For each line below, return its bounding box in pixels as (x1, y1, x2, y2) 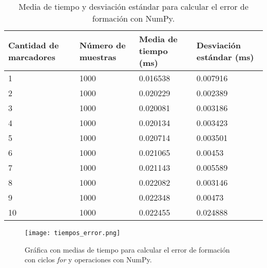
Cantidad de (8, 39, 59, 51)
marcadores (8, 50, 55, 63)
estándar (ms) (196, 50, 254, 63)
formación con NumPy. (92, 12, 175, 24)
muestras (79, 50, 117, 63)
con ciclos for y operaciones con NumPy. (25, 254, 152, 265)
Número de (79, 39, 126, 51)
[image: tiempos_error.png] (25, 229, 121, 237)
